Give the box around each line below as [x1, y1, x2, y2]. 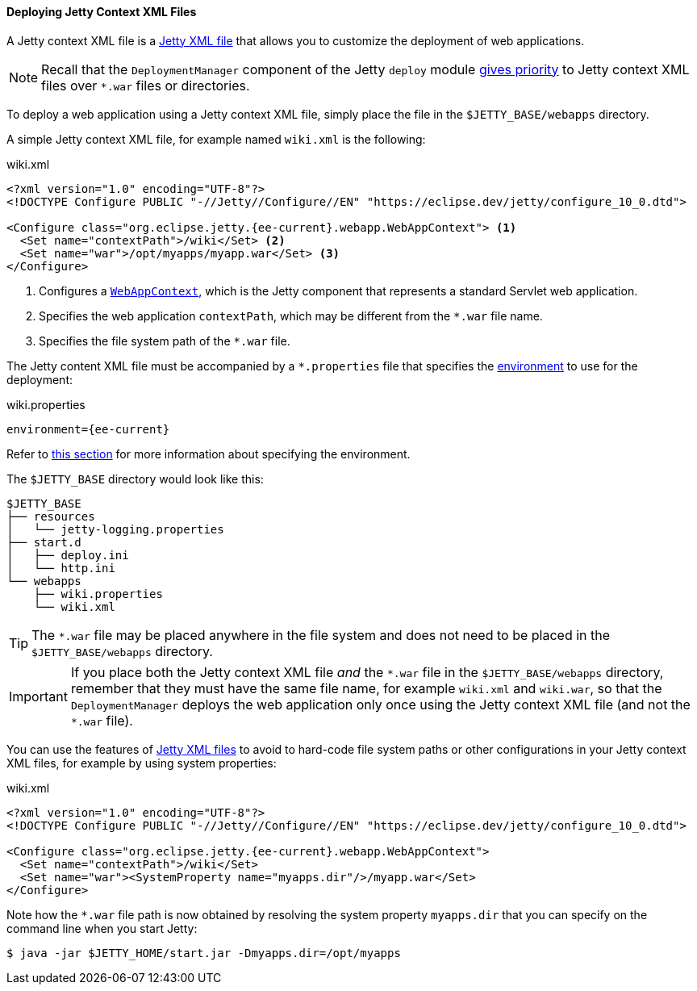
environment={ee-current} [6, 422, 170, 436]
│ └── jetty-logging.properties [6, 522, 224, 536]
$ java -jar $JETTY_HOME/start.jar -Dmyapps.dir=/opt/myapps [6, 946, 401, 960]
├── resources [6, 509, 95, 523]
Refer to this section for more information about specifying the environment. [6, 446, 411, 461]
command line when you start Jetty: [6, 921, 198, 935]
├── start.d [6, 535, 81, 549]
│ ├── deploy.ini [6, 548, 129, 562]
